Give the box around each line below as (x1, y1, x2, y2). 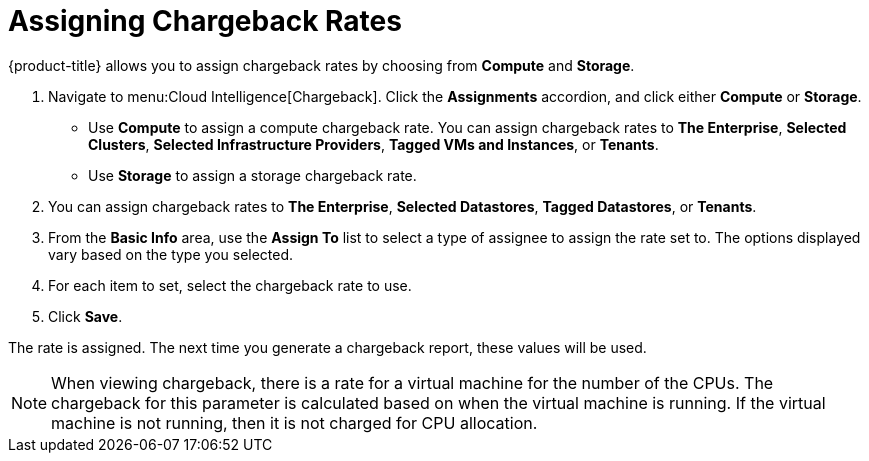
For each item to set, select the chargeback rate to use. (48, 276, 412, 294)
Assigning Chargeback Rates (8, 4, 402, 38)
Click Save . (48, 307, 123, 325)
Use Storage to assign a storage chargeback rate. (88, 166, 417, 184)
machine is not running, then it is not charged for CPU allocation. (51, 412, 538, 433)
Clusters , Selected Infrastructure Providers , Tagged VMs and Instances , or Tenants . (88, 135, 659, 153)
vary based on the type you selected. (48, 245, 294, 263)
